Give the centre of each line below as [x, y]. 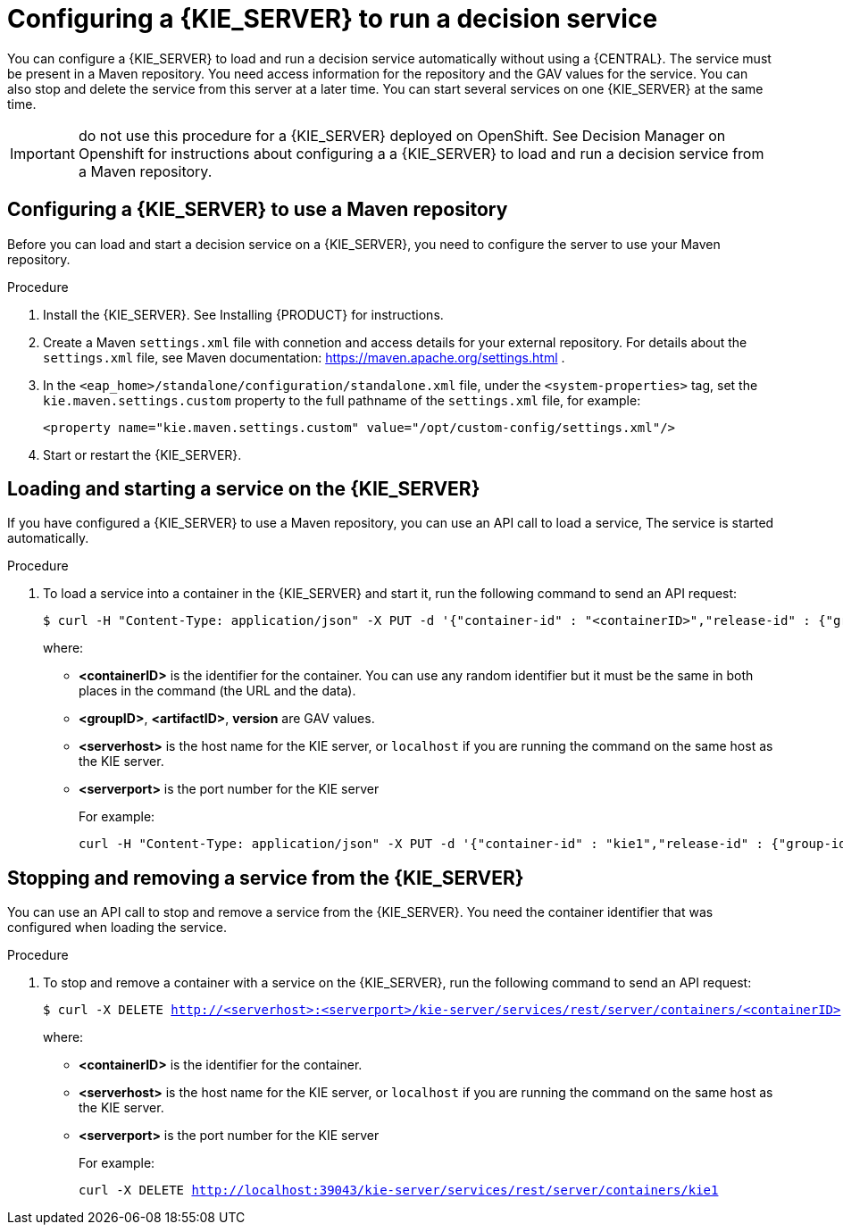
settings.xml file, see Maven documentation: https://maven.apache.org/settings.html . [304, 357]
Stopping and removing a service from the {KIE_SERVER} [266, 878]
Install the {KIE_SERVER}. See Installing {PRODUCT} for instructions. [243, 314]
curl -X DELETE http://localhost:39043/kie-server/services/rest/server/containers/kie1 [399, 1190]
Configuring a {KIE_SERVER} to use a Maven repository [258, 210]
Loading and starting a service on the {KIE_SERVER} [244, 489]
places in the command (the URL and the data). [217, 691]
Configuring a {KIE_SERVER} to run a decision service [333, 19]
